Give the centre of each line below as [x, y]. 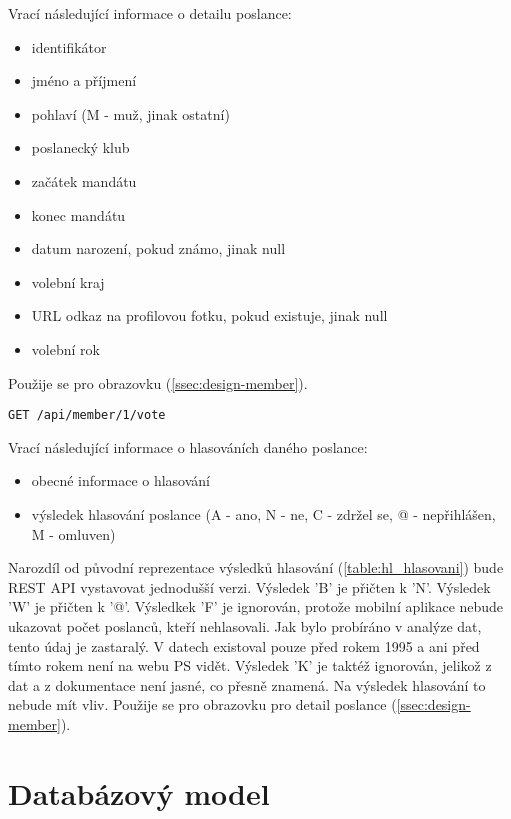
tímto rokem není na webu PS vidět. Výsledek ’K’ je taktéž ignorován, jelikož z [250, 665]
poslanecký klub [80, 147]
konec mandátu [78, 214]
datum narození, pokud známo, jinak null [158, 248]
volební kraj [68, 281]
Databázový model [139, 792]
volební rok [65, 348]
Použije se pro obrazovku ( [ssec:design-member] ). [158, 382]
